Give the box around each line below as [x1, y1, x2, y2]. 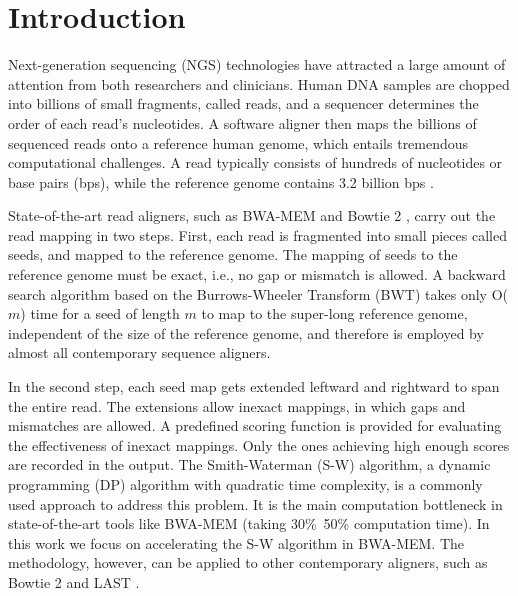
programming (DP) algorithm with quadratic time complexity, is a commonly [8, 474, 483, 494]
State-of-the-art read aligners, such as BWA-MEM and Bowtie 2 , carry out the [8, 205, 496, 226]
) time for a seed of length [20, 303, 180, 324]
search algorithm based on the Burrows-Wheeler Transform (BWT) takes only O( [8, 283, 508, 304]
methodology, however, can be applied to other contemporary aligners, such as [8, 552, 488, 573]
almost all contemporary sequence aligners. [8, 342, 271, 363]
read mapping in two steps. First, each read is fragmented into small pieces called [8, 224, 507, 245]
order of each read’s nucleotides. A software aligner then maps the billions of [8, 112, 477, 133]
